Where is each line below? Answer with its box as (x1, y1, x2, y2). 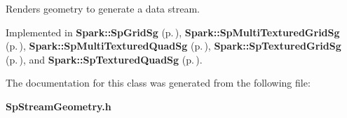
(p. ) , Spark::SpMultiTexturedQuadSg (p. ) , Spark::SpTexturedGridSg (6, 38, 341, 53)
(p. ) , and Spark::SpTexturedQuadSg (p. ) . (6, 52, 203, 66)
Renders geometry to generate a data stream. (6, 1, 200, 15)
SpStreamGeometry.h (6, 98, 111, 113)
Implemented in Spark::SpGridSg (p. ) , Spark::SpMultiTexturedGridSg (6, 24, 340, 39)
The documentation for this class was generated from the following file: (6, 75, 311, 90)
